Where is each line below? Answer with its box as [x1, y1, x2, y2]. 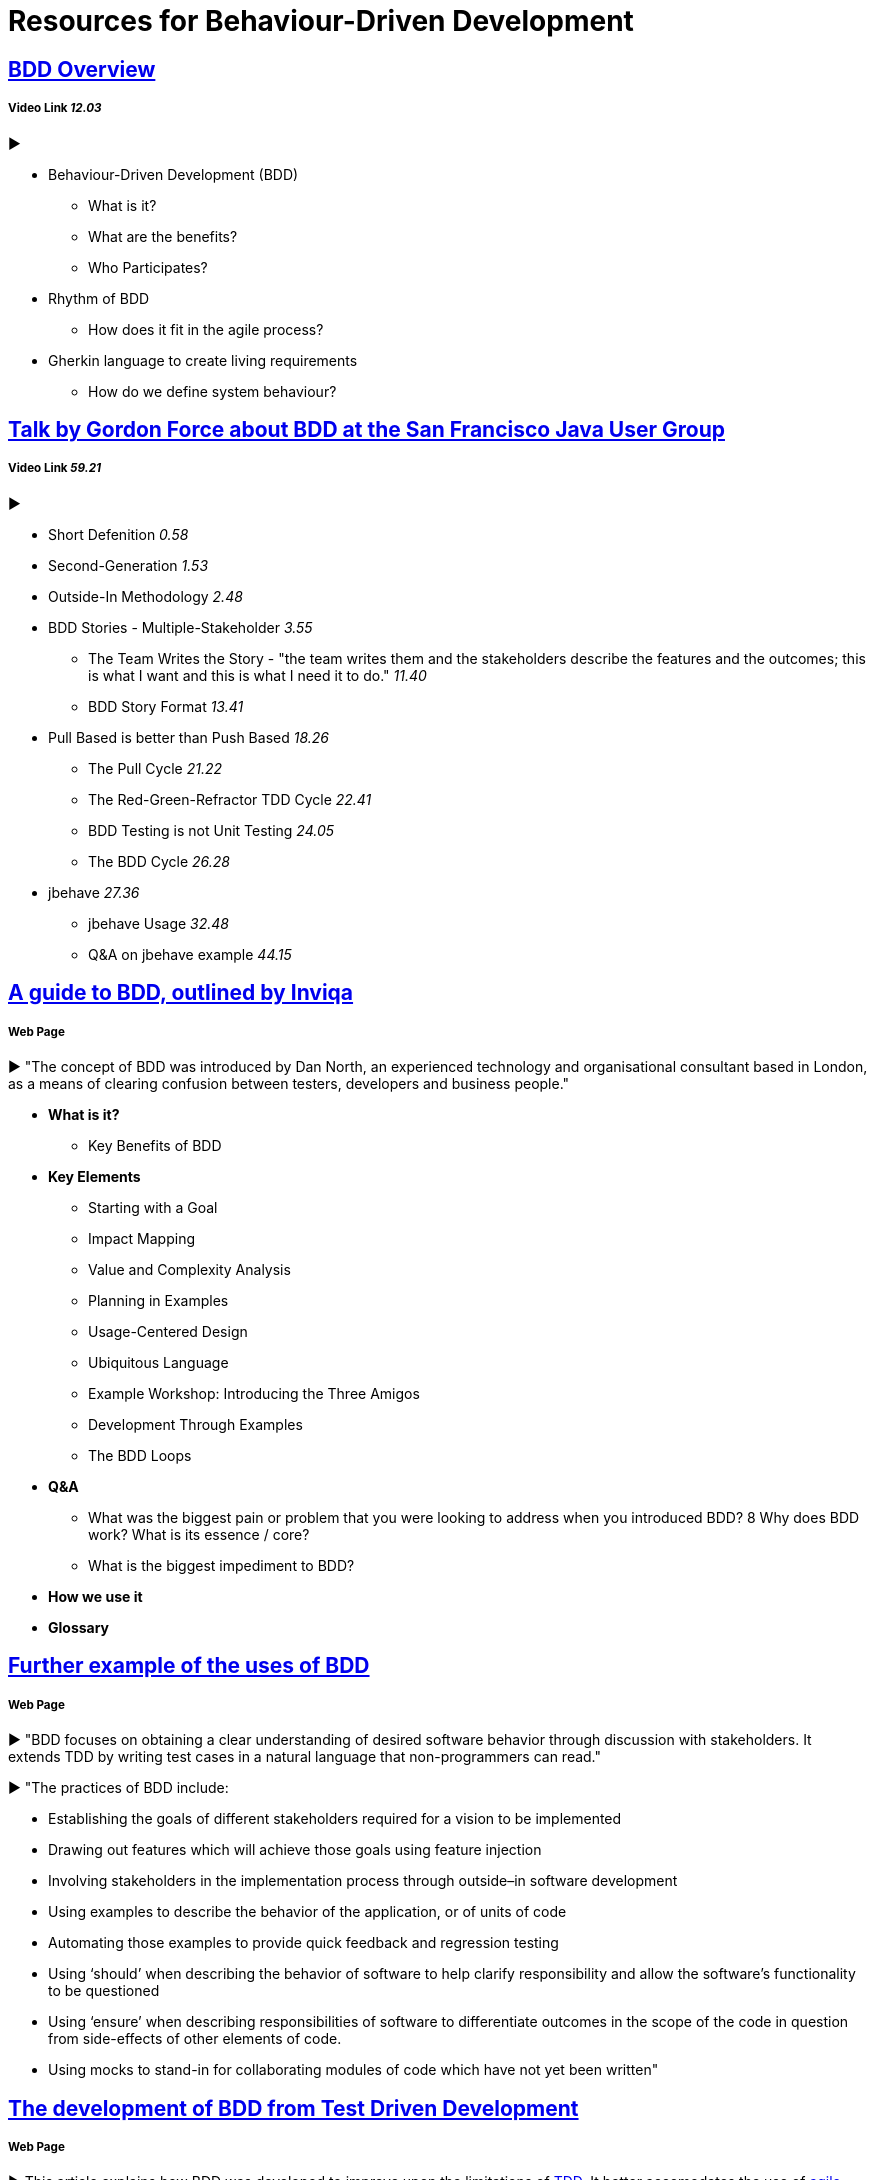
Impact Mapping [88, 1229, 196, 1247]
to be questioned [48, 1982, 160, 2000]
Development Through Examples [88, 1415, 303, 1433]
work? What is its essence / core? [88, 1525, 310, 1543]
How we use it [48, 1587, 143, 1605]
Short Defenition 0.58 [48, 525, 189, 543]
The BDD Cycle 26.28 [88, 852, 230, 870]
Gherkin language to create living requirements [48, 351, 358, 369]
